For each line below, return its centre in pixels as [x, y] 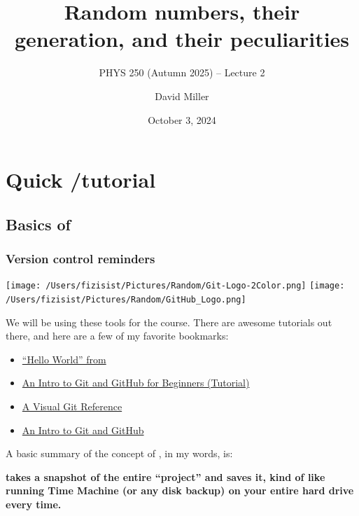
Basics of [38, 224]
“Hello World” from [64, 359]
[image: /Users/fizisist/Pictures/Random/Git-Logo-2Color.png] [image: [175, 286]
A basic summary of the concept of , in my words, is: [119, 453]
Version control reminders [80, 258]
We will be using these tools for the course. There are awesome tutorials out [169, 322]
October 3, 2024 [182, 119]
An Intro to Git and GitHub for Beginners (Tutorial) [136, 383]
